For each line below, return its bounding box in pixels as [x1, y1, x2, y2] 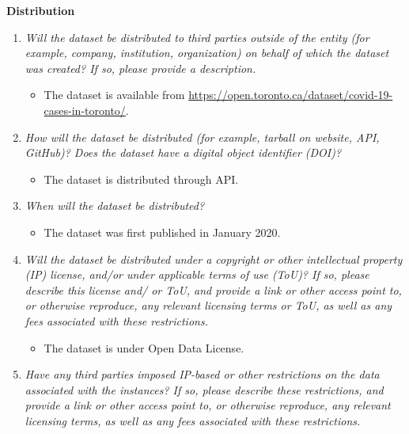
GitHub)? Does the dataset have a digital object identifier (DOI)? [25, 144, 342, 161]
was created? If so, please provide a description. [25, 59, 256, 76]
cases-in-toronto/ [44, 101, 126, 118]
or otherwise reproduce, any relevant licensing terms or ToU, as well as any [25, 297, 392, 314]
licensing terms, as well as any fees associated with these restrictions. [25, 412, 361, 428]
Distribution [6, 2, 75, 18]
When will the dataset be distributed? [25, 197, 205, 214]
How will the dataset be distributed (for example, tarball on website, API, [25, 128, 380, 145]
